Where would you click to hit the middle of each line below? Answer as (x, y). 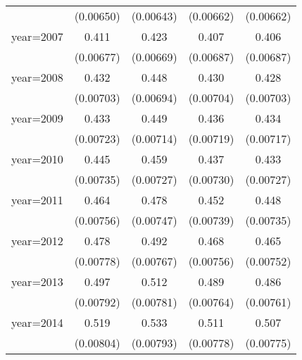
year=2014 (37, 322)
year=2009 (37, 118)
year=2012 (37, 241)
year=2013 (37, 281)
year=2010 (37, 159)
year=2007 (37, 36)
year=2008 (37, 77)
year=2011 (37, 200)
